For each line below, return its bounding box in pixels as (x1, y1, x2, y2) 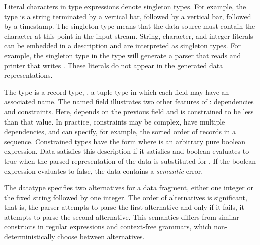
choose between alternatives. (57, 231, 145, 242)
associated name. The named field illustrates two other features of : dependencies (4, 96, 254, 107)
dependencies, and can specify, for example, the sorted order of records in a (4, 126, 236, 137)
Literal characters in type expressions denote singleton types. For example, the (4, 1, 246, 11)
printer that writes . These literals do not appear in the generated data (4, 60, 223, 70)
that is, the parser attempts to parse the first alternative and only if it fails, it (4, 202, 244, 212)
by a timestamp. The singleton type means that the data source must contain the (4, 21, 255, 31)
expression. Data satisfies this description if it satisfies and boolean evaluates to (4, 146, 249, 156)
